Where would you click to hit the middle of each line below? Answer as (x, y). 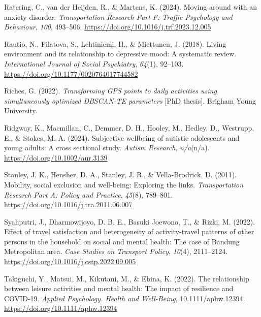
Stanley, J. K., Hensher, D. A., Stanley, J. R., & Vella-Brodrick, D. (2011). (120, 175)
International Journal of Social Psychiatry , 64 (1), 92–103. (94, 63)
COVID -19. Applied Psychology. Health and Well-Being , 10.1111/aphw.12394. (125, 298)
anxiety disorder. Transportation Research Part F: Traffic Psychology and (118, 17)
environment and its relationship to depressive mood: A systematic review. (120, 54)
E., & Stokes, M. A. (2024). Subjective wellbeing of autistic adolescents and (122, 137)
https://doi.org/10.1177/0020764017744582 (71, 73)
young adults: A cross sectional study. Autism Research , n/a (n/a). (107, 148)
